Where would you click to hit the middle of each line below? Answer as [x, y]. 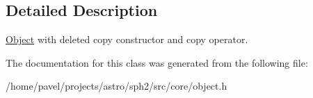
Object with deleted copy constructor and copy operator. [127, 39]
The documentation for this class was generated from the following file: [157, 62]
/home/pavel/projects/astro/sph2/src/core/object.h [117, 86]
